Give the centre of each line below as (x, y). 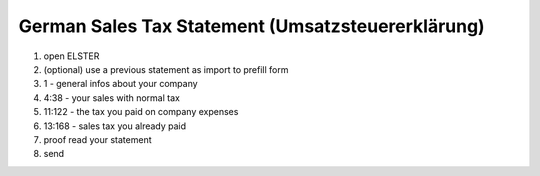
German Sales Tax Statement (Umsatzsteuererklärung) (251, 26)
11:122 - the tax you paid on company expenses (141, 112)
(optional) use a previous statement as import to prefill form (166, 69)
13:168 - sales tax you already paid (115, 126)
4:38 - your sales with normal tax (111, 97)
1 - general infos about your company (121, 84)
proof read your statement (97, 139)
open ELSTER (71, 56)
